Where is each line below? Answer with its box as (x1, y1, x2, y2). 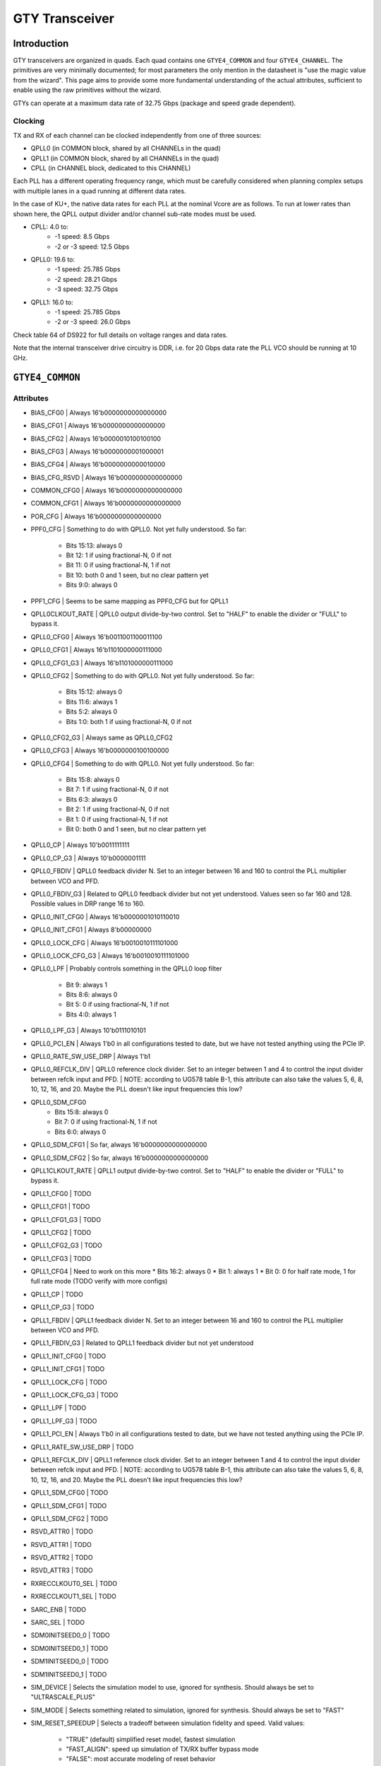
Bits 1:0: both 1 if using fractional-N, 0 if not (66, 717, 192, 725)
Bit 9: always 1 (66, 980, 107, 989)
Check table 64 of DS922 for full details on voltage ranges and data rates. (13, 331, 229, 339)
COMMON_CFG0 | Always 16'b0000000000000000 (30, 486, 183, 494)
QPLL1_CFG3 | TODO (30, 1254, 92, 1262)
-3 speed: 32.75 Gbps (54, 285, 119, 293)
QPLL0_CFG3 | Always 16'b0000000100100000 (30, 746, 169, 755)
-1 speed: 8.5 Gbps (54, 232, 110, 241)
